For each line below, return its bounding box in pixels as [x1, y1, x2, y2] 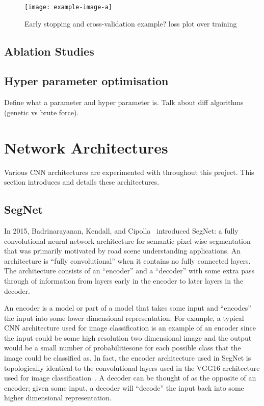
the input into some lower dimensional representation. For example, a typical [4, 312, 244, 323]
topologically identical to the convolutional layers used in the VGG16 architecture [4, 362, 260, 373]
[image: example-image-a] [24, 4, 112, 11]
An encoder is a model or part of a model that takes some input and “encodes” [4, 302, 251, 313]
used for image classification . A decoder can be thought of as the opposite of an [4, 372, 256, 383]
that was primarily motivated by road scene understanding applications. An [4, 245, 241, 256]
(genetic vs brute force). [4, 107, 79, 117]
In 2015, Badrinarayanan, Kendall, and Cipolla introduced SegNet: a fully [4, 225, 239, 236]
